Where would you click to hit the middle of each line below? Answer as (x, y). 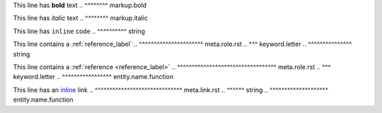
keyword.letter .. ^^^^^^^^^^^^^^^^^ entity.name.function (93, 77)
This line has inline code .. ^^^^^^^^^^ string (79, 31)
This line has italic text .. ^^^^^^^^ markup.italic (81, 18)
